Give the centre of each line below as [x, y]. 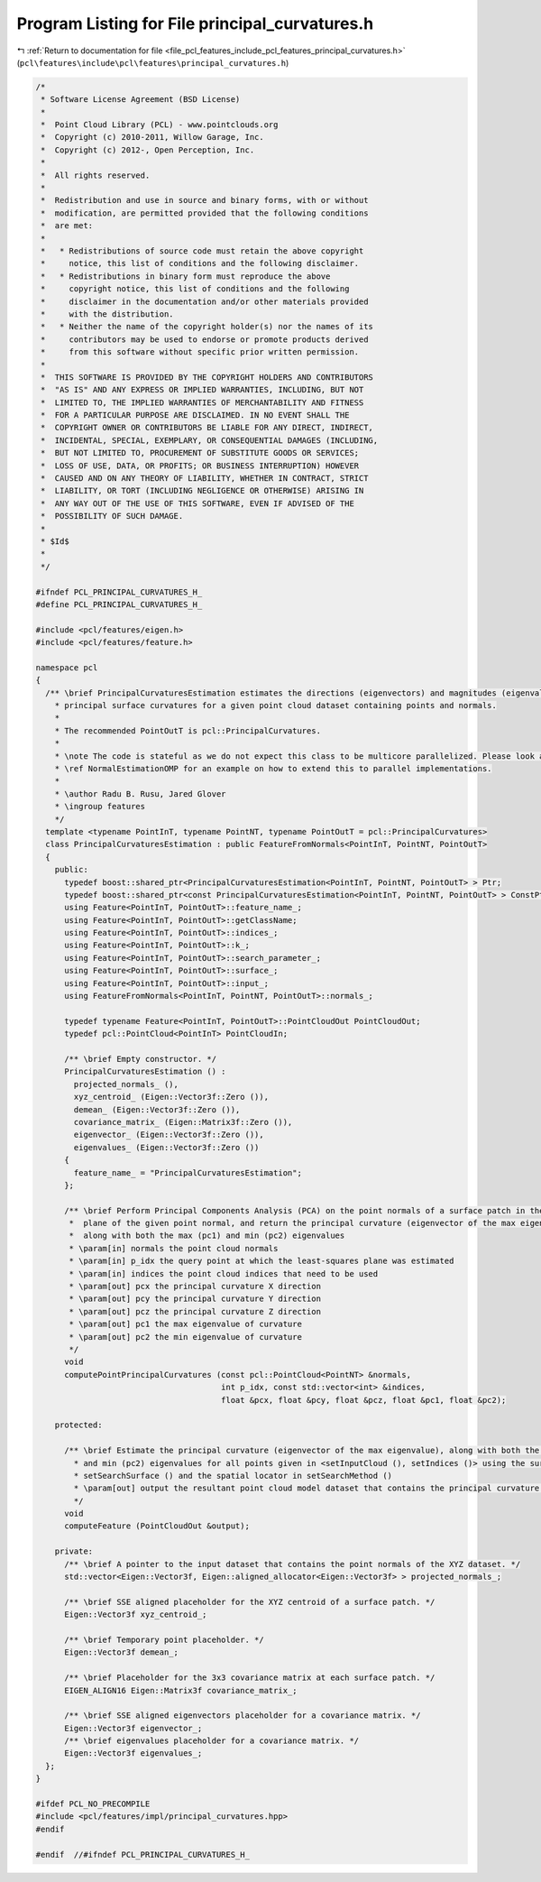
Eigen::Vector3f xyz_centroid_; [136, 1614]
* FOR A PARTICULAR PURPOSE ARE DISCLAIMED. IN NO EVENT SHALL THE [195, 415]
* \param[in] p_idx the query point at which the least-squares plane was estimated [261, 1261]
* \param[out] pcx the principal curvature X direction [195, 1287]
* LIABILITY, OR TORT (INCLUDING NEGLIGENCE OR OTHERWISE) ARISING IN [202, 491]
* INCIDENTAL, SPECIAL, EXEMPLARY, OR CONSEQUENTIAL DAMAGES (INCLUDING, [210, 440]
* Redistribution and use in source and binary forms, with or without [205, 200]
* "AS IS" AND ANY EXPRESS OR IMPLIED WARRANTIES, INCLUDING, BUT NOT [202, 390]
